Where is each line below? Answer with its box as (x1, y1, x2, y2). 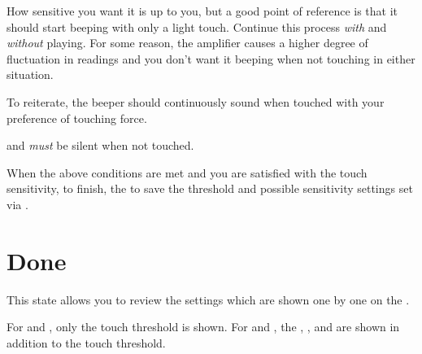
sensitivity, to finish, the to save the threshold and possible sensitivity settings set (7, 180, 413, 197)
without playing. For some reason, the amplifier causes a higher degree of (7, 34, 368, 51)
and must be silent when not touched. (7, 137, 194, 154)
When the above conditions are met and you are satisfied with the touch (7, 164, 368, 181)
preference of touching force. (7, 109, 147, 126)
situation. (7, 66, 54, 83)
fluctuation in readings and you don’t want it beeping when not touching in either (7, 50, 415, 67)
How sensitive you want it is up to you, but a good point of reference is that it (7, 2, 398, 19)
